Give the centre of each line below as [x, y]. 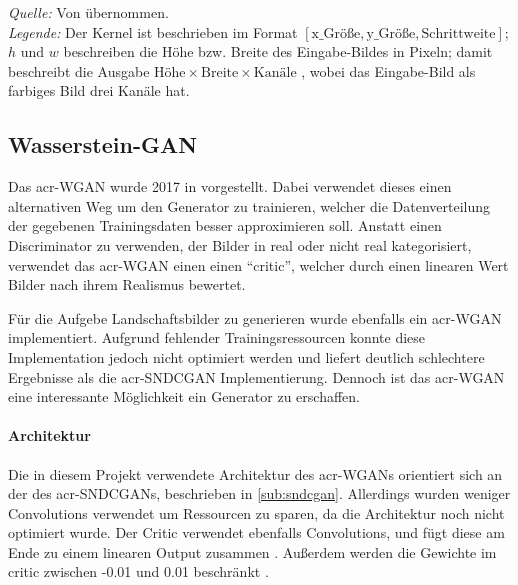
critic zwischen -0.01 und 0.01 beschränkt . [138, 571]
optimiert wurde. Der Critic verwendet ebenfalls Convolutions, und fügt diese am [256, 532]
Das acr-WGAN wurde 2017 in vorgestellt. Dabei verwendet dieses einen [230, 186]
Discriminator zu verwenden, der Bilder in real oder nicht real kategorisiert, [240, 244]
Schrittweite [458, 33]
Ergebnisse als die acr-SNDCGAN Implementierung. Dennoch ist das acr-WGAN [256, 376]
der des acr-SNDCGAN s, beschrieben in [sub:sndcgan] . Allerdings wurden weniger [259, 493]
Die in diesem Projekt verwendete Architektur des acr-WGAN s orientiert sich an [255, 473]
